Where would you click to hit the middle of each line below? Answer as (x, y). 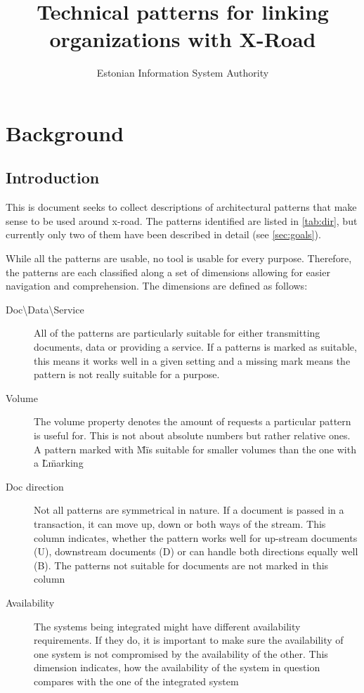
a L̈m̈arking (59, 463)
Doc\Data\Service (45, 309)
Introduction (53, 177)
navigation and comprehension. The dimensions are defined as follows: (157, 286)
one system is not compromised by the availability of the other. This (181, 653)
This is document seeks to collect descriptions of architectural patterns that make (181, 207)
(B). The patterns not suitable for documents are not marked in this (181, 565)
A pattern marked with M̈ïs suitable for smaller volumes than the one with (195, 449)
